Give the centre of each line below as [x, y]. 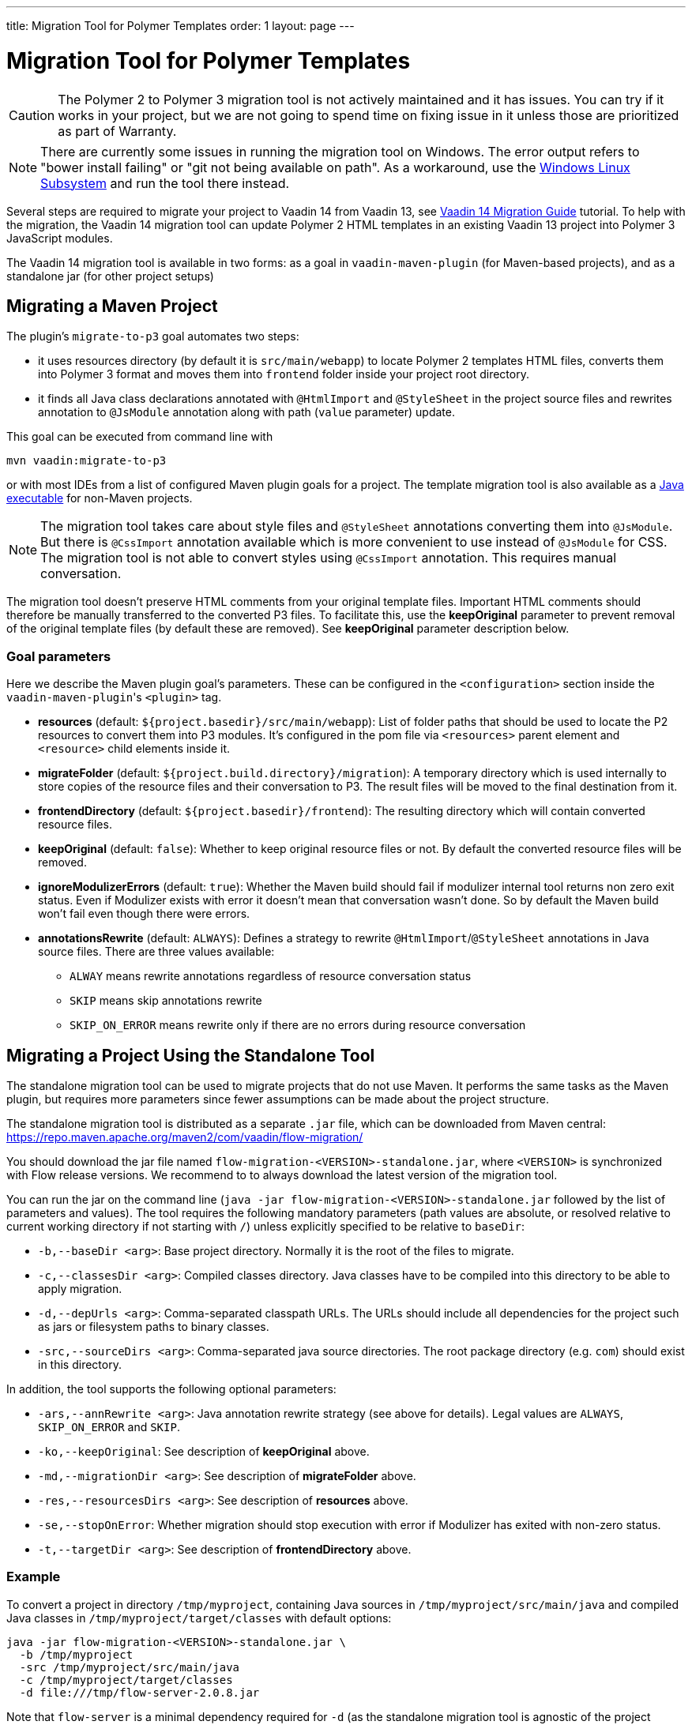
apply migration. [80, 1288]
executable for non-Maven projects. [100, 498]
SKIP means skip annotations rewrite [166, 1001]
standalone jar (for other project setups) [110, 276]
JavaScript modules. [60, 238]
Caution [32, 115]
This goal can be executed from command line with [140, 437]
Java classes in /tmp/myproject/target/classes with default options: [199, 1618]
